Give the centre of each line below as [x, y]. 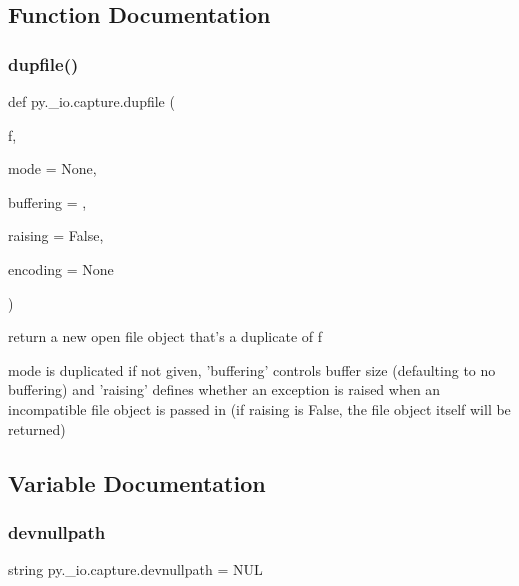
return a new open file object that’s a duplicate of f [165, 336]
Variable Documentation [137, 482]
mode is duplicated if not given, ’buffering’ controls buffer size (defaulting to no [252, 369]
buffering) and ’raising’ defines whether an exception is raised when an [224, 389]
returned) [37, 428]
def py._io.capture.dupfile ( [91, 101]
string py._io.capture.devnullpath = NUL [135, 569]
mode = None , [52, 168]
